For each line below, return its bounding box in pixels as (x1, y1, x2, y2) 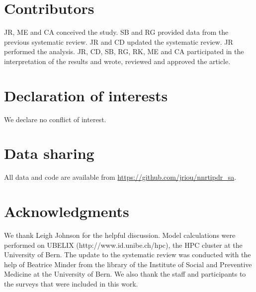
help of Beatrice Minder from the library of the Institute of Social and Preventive (4, 259, 252, 269)
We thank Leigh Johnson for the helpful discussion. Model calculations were (4, 230, 236, 240)
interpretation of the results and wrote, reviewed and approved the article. (4, 56, 231, 66)
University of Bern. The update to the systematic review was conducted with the (4, 249, 251, 260)
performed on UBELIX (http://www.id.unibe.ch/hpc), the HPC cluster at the (4, 239, 243, 250)
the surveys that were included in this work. (4, 279, 138, 289)
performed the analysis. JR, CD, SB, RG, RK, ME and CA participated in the (4, 46, 244, 57)
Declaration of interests (4, 85, 168, 105)
